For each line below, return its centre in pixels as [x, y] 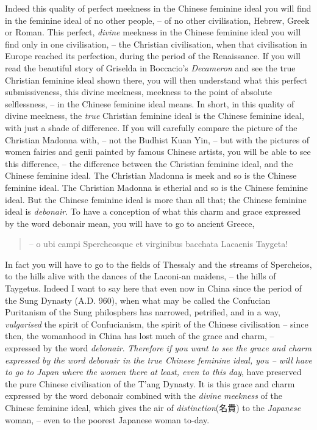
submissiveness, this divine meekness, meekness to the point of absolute [138, 92]
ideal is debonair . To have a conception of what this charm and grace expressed [153, 211]
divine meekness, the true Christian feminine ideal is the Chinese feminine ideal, [155, 116]
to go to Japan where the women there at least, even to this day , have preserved [153, 372]
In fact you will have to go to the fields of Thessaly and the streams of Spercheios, [158, 264]
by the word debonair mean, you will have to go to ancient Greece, [130, 223]
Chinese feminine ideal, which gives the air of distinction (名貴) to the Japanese [153, 407]
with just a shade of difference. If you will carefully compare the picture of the [151, 127]
